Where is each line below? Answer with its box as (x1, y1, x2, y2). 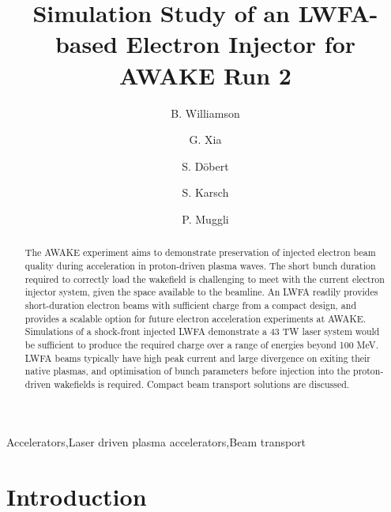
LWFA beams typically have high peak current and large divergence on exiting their (24, 351, 371, 364)
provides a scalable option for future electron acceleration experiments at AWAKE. (24, 311, 367, 325)
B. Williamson (171, 104, 240, 121)
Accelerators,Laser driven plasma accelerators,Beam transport (6, 434, 306, 450)
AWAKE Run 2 (119, 58, 291, 91)
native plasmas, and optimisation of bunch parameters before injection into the (24, 364, 351, 378)
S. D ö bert (182, 157, 229, 174)
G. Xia (189, 131, 222, 148)
